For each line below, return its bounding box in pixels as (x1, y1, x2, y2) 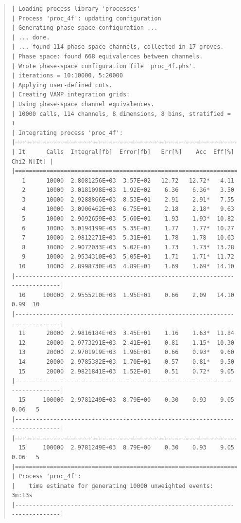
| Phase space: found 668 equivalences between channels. (11, 53, 203, 60)
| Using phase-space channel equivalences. (11, 100, 155, 108)
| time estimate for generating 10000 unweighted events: (11, 482, 214, 489)
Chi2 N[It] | (11, 158, 53, 165)
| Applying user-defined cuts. (11, 81, 113, 89)
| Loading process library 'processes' (11, 5, 140, 12)
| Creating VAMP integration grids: (11, 91, 130, 98)
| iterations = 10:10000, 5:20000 (11, 72, 123, 79)
